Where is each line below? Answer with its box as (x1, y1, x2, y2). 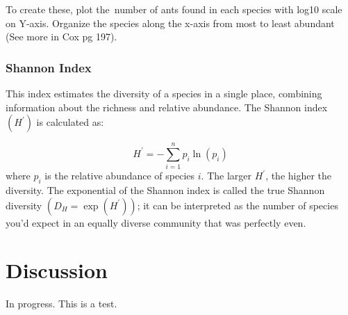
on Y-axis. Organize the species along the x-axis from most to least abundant (6, 15, 335, 30)
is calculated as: (36, 115, 104, 129)
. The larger (201, 168, 251, 183)
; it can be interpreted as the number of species (137, 197, 338, 212)
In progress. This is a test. (6, 296, 117, 311)
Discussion (6, 256, 108, 284)
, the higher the (265, 168, 332, 183)
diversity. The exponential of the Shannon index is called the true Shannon (6, 183, 325, 197)
